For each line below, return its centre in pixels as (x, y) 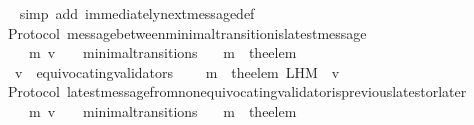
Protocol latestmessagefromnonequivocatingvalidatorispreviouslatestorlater (237, 91)
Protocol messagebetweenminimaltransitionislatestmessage (187, 32)
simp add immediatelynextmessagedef (137, 13)
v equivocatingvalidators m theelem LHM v (177, 71)
